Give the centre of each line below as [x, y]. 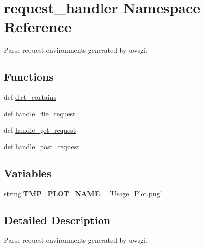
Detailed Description [57, 219]
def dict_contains [30, 97]
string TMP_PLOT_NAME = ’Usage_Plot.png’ [83, 193]
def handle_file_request [40, 113]
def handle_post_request [42, 146]
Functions [29, 77]
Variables [28, 172]
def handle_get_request [40, 130]
